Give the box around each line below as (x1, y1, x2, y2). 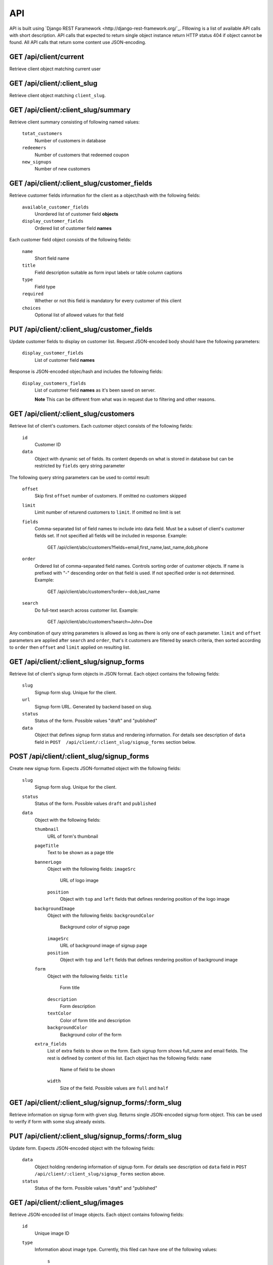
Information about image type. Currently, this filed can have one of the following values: (34, 1246, 217, 1252)
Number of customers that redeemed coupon (34, 152, 129, 158)
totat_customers (22, 131, 63, 137)
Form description (60, 1003, 96, 1009)
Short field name (34, 256, 69, 262)
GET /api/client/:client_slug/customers (9, 410, 135, 418)
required (22, 291, 44, 297)
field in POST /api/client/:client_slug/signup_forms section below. (34, 739, 196, 745)
